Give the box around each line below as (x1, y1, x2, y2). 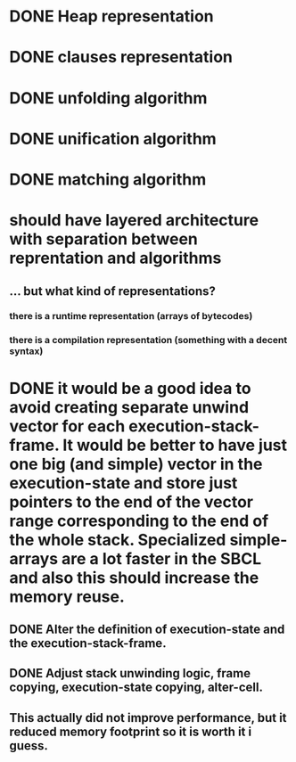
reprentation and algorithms (9, 248, 222, 268)
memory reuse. (9, 586, 125, 607)
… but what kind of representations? (9, 283, 217, 299)
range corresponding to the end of (9, 511, 269, 531)
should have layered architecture (9, 210, 259, 231)
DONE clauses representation (9, 47, 234, 68)
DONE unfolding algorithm (9, 87, 208, 108)
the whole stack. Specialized (9, 529, 226, 550)
